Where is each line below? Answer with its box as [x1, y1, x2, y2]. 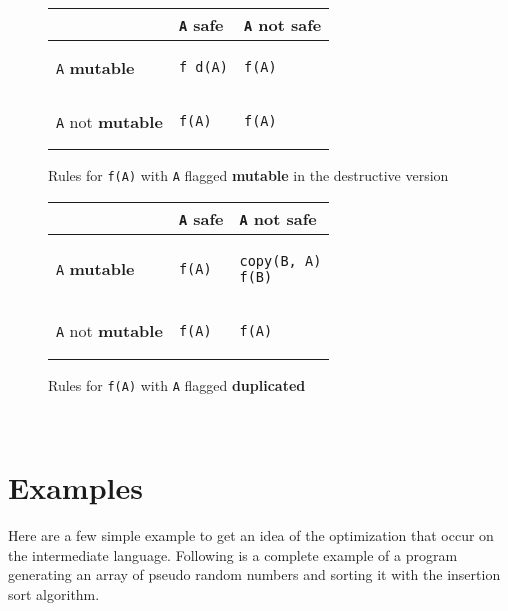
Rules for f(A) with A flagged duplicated [48, 374, 306, 395]
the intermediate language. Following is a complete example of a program [8, 544, 458, 565]
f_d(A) [178, 59, 228, 75]
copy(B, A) [239, 252, 322, 269]
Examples [8, 467, 143, 508]
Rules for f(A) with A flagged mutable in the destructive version [48, 165, 449, 185]
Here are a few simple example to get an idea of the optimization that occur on [8, 525, 494, 546]
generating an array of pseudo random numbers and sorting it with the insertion [8, 564, 501, 585]
